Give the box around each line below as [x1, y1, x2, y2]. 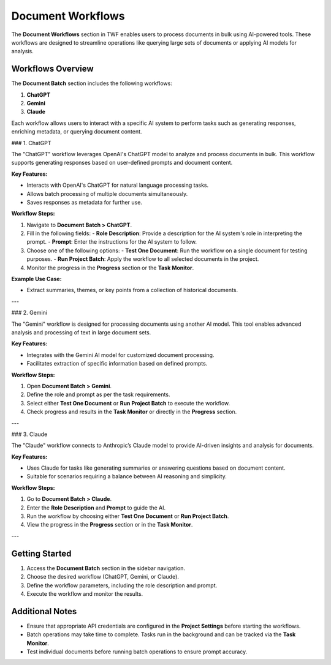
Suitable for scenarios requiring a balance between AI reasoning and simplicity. [26, 473, 227, 480]
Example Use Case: [11, 276, 62, 283]
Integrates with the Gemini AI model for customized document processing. [26, 351, 215, 358]
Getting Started [11, 548, 72, 558]
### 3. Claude [11, 430, 48, 438]
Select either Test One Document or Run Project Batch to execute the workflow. [26, 399, 230, 407]
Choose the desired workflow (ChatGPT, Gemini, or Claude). [26, 573, 179, 580]
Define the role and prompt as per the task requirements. [26, 391, 170, 398]
